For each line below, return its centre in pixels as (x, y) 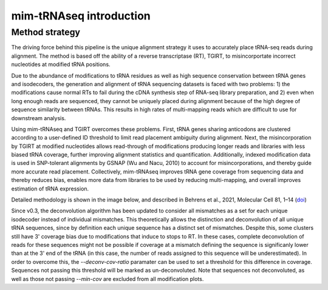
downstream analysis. (39, 118)
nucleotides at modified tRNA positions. (61, 64)
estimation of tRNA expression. (50, 189)
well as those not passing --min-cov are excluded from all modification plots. (108, 278)
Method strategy (46, 32)
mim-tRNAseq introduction (81, 16)
